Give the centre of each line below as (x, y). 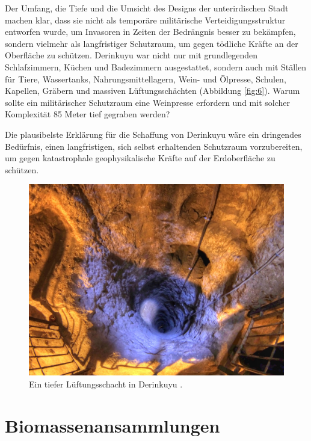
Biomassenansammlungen (112, 425)
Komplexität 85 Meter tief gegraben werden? (88, 114)
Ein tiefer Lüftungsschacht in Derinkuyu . (106, 384)
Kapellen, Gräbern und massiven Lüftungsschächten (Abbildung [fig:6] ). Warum (152, 91)
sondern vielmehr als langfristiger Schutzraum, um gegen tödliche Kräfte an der (152, 43)
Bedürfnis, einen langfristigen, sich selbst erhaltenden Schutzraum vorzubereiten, (154, 146)
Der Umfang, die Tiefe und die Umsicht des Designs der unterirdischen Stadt (147, 8)
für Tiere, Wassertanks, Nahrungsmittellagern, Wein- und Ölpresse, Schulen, (146, 79)
